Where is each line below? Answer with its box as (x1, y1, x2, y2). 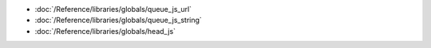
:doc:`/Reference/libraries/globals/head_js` (34, 26, 176, 35)
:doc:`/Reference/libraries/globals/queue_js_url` (34, 5, 192, 13)
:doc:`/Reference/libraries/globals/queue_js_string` (34, 16, 203, 25)
